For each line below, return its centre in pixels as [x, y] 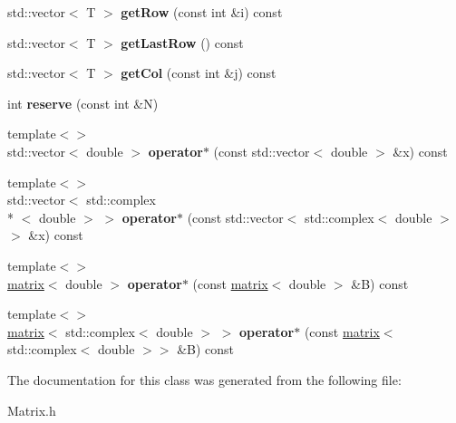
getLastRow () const [182, 42]
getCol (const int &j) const [199, 73]
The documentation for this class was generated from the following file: [204, 379]
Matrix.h [32, 410]
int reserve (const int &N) [83, 103]
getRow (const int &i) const [202, 12]
